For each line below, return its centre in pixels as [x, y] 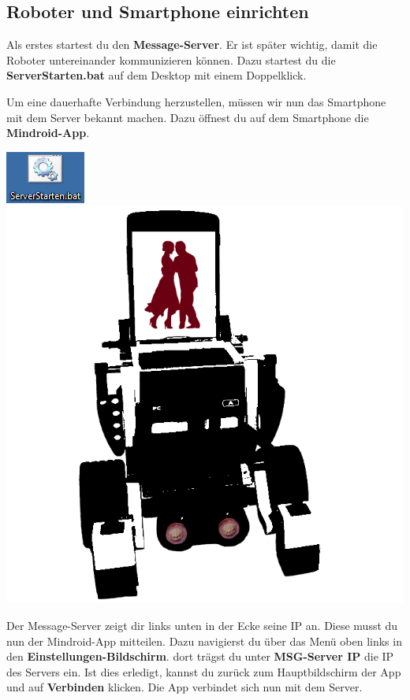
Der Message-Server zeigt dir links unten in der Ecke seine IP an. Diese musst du [202, 625]
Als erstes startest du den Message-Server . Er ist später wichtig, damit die [192, 44]
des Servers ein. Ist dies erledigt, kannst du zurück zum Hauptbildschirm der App [204, 671]
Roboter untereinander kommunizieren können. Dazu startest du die [171, 59]
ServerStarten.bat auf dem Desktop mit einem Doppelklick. [157, 75]
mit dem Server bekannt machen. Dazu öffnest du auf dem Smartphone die [188, 117]
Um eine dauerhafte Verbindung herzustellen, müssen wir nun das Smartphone [196, 101]
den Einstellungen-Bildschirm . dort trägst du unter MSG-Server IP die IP [200, 656]
